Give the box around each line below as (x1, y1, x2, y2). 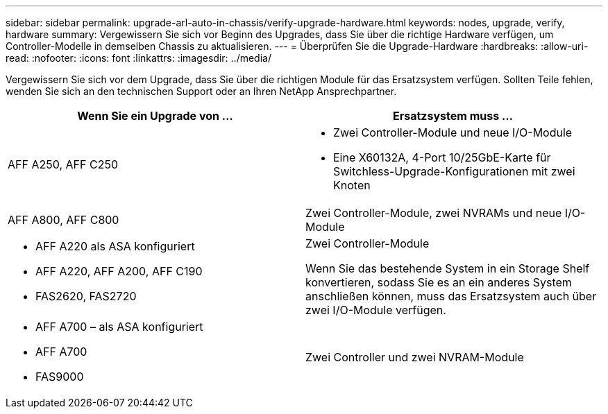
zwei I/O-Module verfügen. (305, 303, 446, 317)
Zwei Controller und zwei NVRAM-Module (305, 350, 524, 364)
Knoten (333, 178, 371, 192)
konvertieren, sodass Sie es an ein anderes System (305, 275, 572, 289)
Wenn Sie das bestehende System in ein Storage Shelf (305, 261, 590, 275)
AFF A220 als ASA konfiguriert (35, 239, 195, 253)
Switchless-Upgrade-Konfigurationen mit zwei (333, 164, 575, 178)
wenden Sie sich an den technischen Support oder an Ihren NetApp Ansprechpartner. (6, 85, 397, 97)
